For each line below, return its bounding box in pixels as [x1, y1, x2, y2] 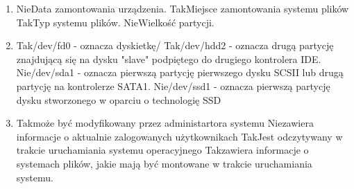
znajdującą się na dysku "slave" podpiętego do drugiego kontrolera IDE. [16, 51, 321, 66]
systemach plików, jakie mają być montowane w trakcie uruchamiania [16, 156, 312, 170]
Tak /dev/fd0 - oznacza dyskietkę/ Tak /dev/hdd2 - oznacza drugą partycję [16, 38, 334, 53]
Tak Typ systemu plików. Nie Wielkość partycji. [16, 15, 214, 29]
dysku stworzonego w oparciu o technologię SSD [16, 92, 221, 107]
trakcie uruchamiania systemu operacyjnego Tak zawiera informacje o [16, 143, 309, 157]
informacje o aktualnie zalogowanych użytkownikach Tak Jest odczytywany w [16, 129, 343, 143]
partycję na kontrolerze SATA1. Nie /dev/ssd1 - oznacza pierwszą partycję [16, 78, 330, 93]
